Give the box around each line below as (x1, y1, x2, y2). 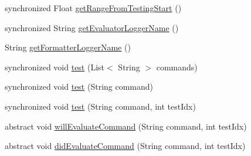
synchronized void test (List (5, 60, 105, 73)
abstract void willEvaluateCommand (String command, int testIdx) (5, 120, 247, 132)
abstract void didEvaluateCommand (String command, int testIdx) (5, 140, 246, 152)
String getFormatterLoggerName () (5, 41, 131, 53)
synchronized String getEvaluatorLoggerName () (5, 21, 179, 33)
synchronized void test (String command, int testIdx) (5, 100, 196, 112)
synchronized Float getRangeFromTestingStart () (5, 2, 182, 13)
